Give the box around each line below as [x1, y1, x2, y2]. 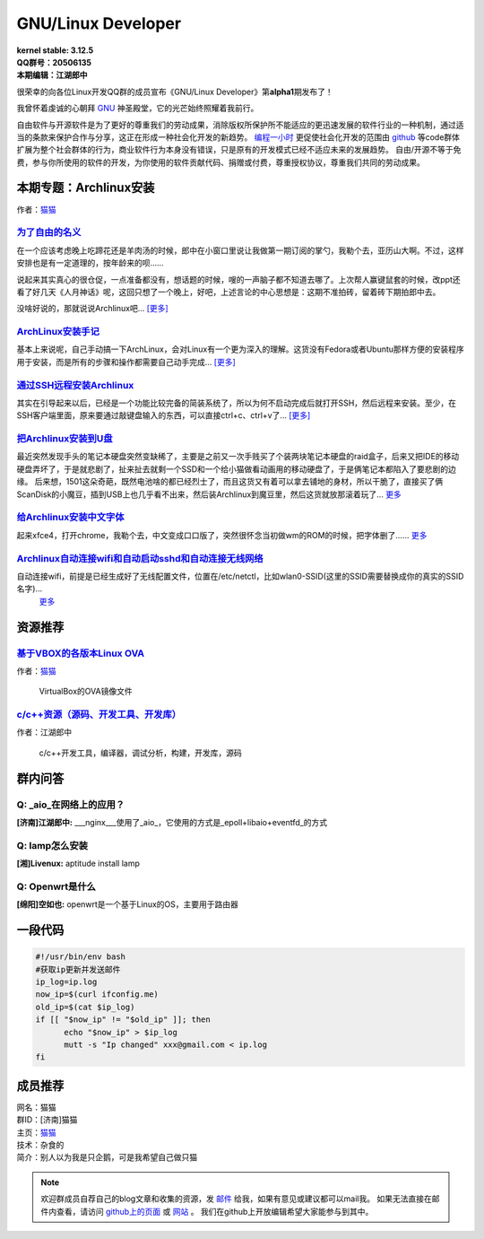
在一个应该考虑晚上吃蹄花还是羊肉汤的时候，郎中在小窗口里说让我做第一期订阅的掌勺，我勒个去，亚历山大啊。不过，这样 [16, 245, 464, 256]
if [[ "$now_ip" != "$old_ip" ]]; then [35, 1015, 211, 1025]
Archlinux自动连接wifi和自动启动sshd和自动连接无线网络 [16, 552, 264, 564]
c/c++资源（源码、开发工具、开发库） [16, 709, 182, 721]
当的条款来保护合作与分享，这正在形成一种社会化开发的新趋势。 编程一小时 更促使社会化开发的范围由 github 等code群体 [16, 131, 461, 143]
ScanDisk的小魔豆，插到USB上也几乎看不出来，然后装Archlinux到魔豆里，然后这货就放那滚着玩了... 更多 [16, 489, 402, 500]
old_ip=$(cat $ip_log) [35, 1001, 135, 1012]
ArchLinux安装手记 [16, 326, 100, 338]
